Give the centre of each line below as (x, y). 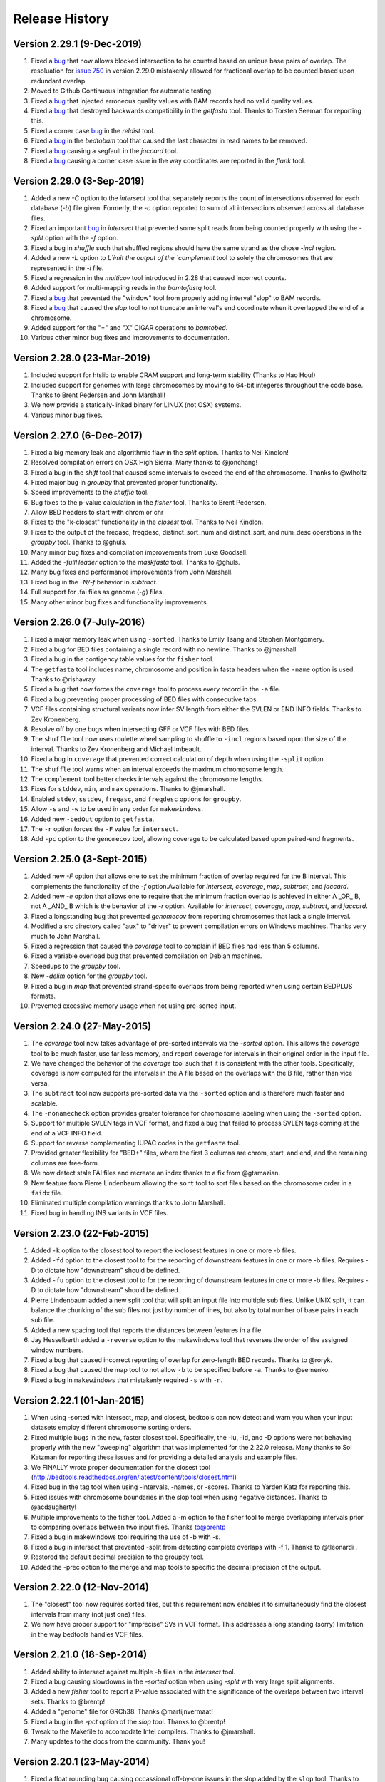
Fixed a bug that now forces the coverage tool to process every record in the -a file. (156, 689)
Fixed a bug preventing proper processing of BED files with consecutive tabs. (145, 699)
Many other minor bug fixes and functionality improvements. (120, 602)
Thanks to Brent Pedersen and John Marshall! (98, 395)
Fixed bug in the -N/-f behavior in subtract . (94, 582)
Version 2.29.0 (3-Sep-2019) (79, 181)
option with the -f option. (82, 238)
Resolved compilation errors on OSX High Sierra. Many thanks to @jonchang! (144, 463)
